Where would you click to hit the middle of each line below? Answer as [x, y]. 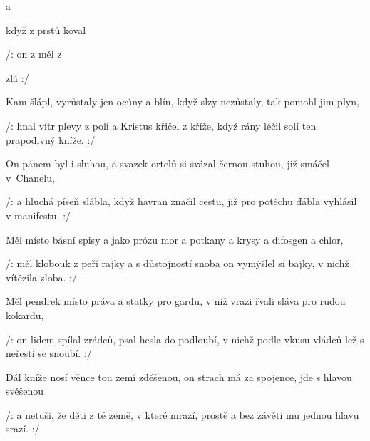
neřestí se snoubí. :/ [49, 353]
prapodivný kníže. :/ [51, 139]
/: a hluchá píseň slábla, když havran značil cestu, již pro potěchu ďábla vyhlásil [181, 201]
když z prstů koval [46, 30]
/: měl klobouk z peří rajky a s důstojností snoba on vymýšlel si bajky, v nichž [178, 263]
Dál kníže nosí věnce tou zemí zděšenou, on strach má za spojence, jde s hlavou [179, 377]
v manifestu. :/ [38, 215]
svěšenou [25, 391]
